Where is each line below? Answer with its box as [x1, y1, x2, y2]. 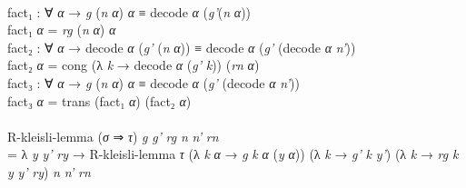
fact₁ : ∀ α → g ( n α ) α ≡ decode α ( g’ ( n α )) [7, 2, 252, 21]
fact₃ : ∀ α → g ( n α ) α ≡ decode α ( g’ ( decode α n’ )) [7, 73, 300, 92]
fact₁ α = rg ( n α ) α [7, 20, 116, 39]
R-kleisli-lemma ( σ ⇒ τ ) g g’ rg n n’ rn [7, 126, 219, 145]
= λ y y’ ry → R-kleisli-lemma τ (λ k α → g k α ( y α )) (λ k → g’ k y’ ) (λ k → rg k [7, 144, 459, 163]
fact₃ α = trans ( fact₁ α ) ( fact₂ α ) [7, 91, 192, 110]
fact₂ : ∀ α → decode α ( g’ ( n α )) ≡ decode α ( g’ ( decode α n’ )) [7, 37, 356, 56]
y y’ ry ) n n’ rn [7, 162, 91, 181]
